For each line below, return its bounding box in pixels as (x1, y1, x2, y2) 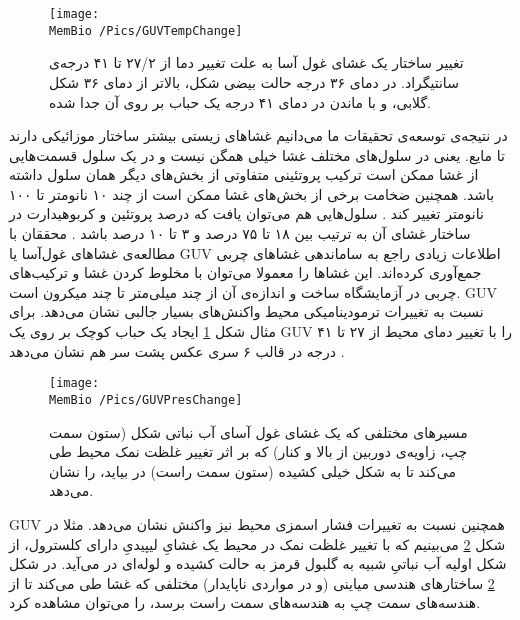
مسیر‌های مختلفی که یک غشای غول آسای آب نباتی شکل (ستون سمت (49, 421, 468, 442)
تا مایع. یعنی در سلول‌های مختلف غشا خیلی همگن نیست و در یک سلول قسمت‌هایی (9, 144, 505, 165)
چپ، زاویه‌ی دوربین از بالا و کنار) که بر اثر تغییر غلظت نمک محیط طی (49, 441, 468, 462)
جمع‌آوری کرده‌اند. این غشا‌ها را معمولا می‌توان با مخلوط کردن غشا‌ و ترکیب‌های (9, 262, 482, 283)
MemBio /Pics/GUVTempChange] (49, 23, 243, 38)
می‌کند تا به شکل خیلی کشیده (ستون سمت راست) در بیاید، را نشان (49, 460, 457, 481)
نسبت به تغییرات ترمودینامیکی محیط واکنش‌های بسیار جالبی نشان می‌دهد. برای (9, 301, 484, 322)
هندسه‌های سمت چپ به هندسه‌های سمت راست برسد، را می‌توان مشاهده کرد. (9, 592, 481, 613)
